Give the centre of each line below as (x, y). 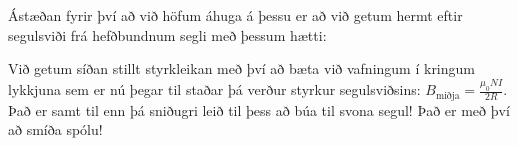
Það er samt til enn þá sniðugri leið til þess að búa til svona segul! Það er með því (259, 109)
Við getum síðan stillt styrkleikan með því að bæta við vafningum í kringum (241, 68)
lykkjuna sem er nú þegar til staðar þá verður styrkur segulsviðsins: (214, 89)
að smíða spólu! (55, 129)
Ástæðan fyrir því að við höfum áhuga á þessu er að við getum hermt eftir (235, 15)
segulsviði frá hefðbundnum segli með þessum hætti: (167, 34)
